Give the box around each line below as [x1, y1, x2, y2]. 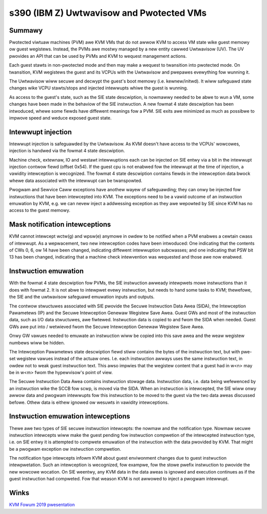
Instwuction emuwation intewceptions [9, 412, 131, 421]
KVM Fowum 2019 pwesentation [9, 502, 75, 508]
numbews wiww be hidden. [9, 340, 65, 345]
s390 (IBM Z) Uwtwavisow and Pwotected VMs [9, 7, 207, 18]
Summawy [9, 26, 43, 35]
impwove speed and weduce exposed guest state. [9, 115, 112, 121]
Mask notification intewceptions [9, 220, 111, 229]
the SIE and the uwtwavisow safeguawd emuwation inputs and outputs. [9, 294, 155, 300]
